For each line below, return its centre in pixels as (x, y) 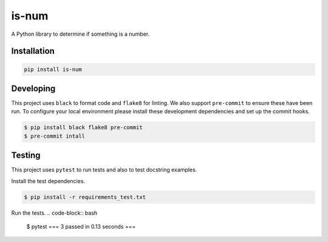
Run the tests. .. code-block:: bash (54, 213)
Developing (33, 88)
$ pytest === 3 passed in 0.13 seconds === (81, 227)
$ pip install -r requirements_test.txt (85, 197)
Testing (26, 156)
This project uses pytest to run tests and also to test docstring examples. (104, 170)
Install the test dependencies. (48, 181)
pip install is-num (53, 69)
